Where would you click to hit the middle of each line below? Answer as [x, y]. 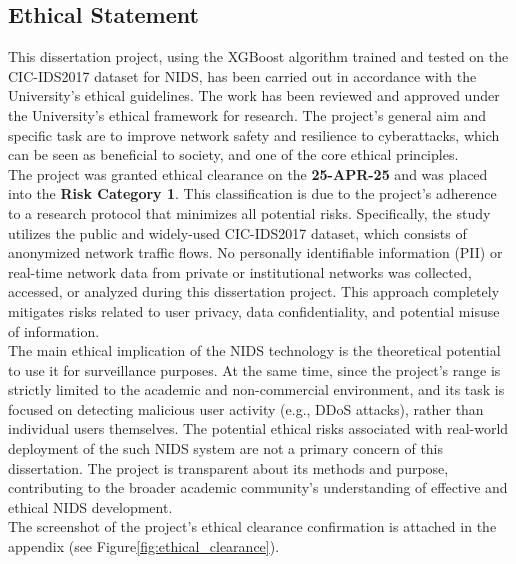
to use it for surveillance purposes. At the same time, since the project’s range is [254, 369]
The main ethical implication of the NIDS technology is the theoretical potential [254, 350]
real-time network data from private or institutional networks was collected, [240, 271]
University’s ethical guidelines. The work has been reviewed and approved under [254, 95]
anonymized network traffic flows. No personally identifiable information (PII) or [255, 252]
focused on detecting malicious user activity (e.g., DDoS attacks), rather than [246, 408]
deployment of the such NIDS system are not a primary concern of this [226, 448]
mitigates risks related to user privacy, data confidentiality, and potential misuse [254, 310]
